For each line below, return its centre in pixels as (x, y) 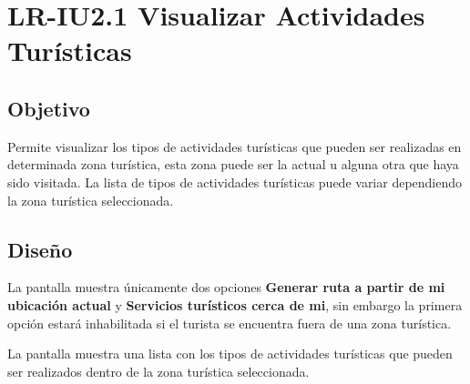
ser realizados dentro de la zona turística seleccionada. (158, 371)
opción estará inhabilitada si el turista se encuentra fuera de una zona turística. (230, 323)
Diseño (40, 249)
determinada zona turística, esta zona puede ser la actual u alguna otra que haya (233, 164)
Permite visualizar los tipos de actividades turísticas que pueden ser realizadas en (235, 146)
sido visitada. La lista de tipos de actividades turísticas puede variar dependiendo (235, 182)
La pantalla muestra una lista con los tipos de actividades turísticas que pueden (230, 354)
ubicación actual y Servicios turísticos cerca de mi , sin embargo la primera (235, 304)
